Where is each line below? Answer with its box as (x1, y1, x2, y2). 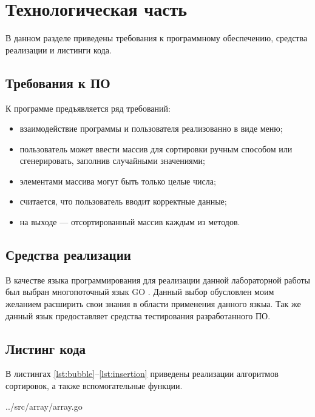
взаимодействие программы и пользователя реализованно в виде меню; (19, 122, 283, 135)
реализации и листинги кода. (5, 43, 112, 56)
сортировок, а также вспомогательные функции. (5, 379, 183, 392)
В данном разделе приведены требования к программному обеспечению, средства (5, 32, 308, 44)
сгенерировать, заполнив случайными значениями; (19, 154, 205, 167)
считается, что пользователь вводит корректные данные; (19, 195, 227, 208)
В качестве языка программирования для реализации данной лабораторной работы (5, 273, 311, 286)
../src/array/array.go (5, 399, 83, 412)
